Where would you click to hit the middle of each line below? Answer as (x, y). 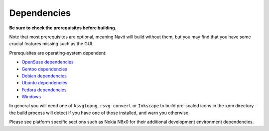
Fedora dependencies (44, 90)
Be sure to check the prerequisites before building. (63, 28)
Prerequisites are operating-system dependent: (58, 53)
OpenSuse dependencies (48, 62)
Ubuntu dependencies (45, 83)
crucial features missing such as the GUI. (51, 44)
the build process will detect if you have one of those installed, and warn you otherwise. (99, 113)
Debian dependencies (44, 76)
